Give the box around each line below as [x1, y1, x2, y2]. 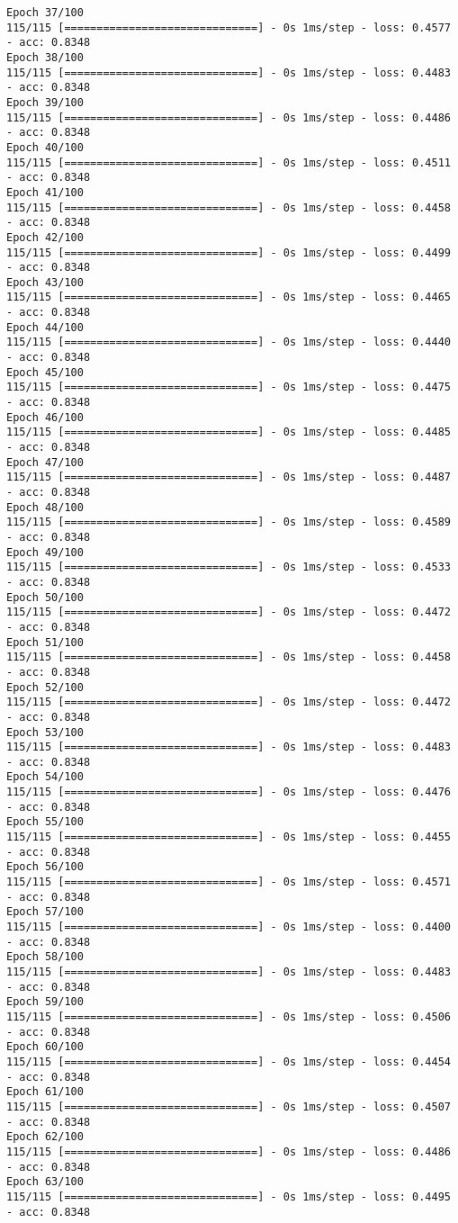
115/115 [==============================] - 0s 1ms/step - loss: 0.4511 [6, 156, 451, 169]
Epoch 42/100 [6, 230, 84, 244]
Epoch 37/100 [6, 6, 84, 19]
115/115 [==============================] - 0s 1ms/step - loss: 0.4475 [6, 381, 451, 394]
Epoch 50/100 [6, 590, 84, 604]
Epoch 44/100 [6, 320, 84, 334]
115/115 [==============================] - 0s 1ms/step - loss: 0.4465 [6, 291, 451, 304]
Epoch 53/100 [6, 725, 84, 739]
